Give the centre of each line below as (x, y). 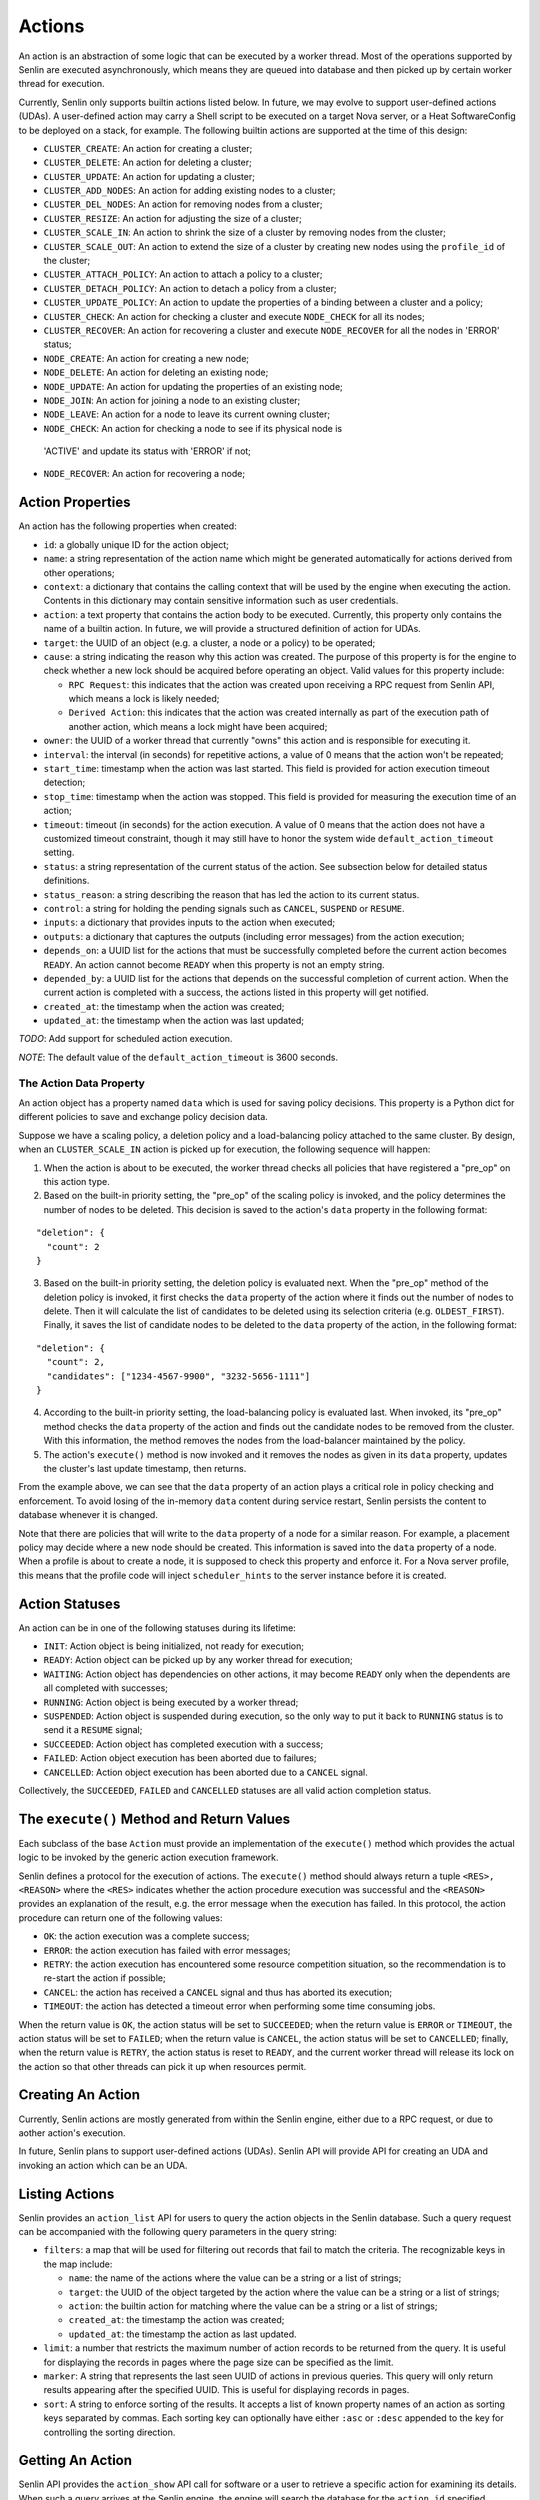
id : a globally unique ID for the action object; (136, 544)
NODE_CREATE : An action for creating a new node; (146, 358)
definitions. (66, 881)
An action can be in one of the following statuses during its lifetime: (157, 1627)
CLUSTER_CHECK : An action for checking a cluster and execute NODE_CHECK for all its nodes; (234, 316)
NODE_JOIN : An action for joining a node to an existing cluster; (172, 400)
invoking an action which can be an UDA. (103, 2165)
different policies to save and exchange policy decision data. (143, 1117)
